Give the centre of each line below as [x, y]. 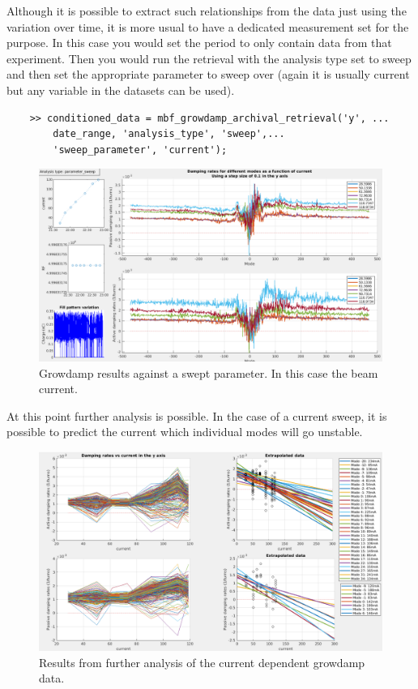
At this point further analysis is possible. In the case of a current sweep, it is [197, 415]
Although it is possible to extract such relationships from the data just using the [207, 11]
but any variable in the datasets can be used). [121, 90]
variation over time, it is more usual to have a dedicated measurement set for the [208, 26]
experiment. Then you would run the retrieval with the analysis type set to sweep [209, 58]
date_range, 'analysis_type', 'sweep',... [169, 134]
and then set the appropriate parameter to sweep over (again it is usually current [208, 74]
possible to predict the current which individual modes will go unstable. [185, 432]
